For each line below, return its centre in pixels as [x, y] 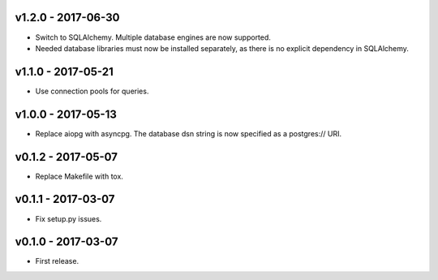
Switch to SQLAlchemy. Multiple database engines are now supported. [153, 37]
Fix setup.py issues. [69, 218]
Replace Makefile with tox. [79, 176]
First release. [57, 261]
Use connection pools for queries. [92, 91]
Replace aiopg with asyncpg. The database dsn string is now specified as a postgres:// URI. [189, 133]
